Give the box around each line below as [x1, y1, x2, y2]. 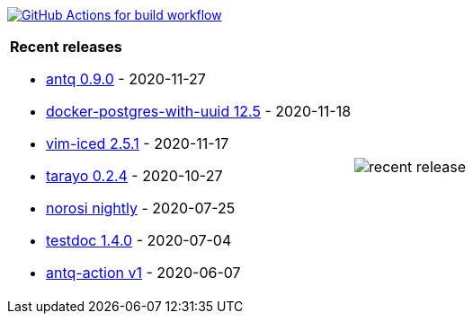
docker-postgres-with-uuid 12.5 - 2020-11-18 [46, 102, 352, 120]
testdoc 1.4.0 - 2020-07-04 [46, 231, 232, 249]
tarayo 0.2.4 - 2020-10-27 [46, 167, 223, 185]
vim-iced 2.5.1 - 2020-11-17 [46, 134, 229, 152]
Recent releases [10, 38, 122, 56]
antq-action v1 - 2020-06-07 [46, 264, 241, 282]
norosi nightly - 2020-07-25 [46, 199, 236, 217]
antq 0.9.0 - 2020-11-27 [46, 70, 206, 88]
